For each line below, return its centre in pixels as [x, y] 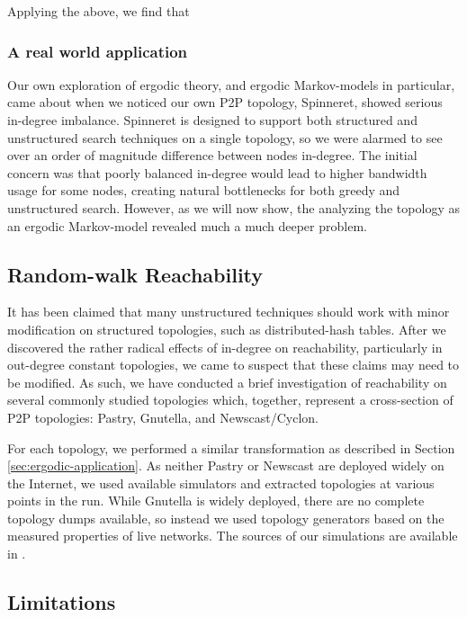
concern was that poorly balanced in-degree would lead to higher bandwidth [217, 172]
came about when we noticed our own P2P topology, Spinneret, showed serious [225, 102]
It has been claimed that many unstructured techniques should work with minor [229, 312]
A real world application [98, 51]
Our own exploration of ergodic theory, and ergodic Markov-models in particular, [231, 84]
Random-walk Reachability [135, 274]
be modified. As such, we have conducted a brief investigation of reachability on [227, 382]
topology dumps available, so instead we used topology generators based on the [226, 518]
